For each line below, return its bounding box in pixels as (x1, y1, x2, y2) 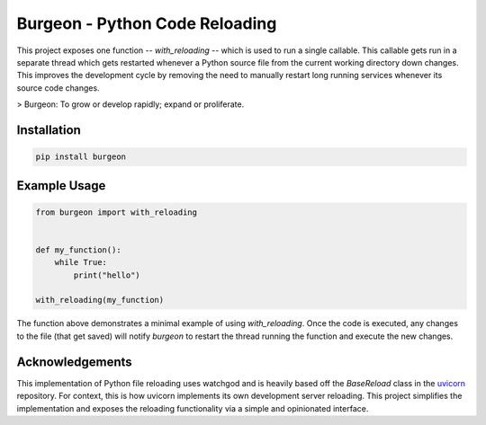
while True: (54, 257, 108, 268)
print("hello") (73, 270, 141, 280)
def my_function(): (35, 244, 121, 255)
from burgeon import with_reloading (35, 207, 198, 217)
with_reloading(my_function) (35, 295, 165, 305)
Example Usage (16, 178, 106, 193)
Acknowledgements (16, 354, 132, 369)
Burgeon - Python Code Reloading (16, 13, 277, 33)
